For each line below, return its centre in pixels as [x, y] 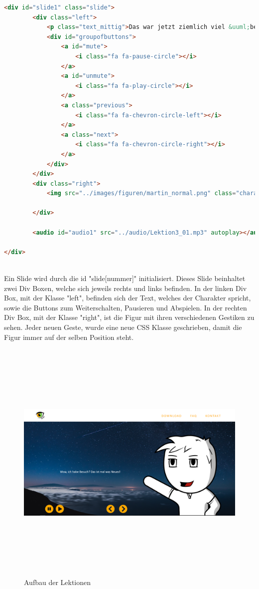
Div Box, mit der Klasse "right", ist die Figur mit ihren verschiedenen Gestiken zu [129, 317]
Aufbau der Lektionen [58, 582]
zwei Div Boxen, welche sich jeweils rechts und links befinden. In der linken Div [126, 288]
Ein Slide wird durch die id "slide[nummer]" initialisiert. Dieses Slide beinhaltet [125, 278]
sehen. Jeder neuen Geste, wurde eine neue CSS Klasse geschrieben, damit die [123, 327]
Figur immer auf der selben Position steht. [69, 337]
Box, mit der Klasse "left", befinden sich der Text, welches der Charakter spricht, [128, 298]
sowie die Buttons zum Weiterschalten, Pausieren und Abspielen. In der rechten [126, 307]
